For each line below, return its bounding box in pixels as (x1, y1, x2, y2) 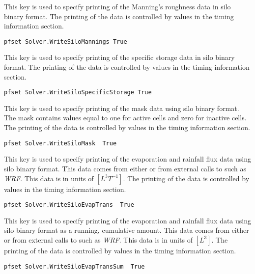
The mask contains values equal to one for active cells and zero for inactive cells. (4, 112, 247, 123)
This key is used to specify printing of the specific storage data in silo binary (4, 52, 235, 62)
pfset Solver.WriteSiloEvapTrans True (4, 201, 134, 209)
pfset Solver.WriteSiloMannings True (4, 38, 127, 45)
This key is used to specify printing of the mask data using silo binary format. (4, 103, 239, 113)
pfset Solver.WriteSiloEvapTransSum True (4, 263, 145, 270)
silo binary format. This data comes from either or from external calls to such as (4, 163, 247, 173)
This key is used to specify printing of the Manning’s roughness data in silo (4, 1, 231, 11)
